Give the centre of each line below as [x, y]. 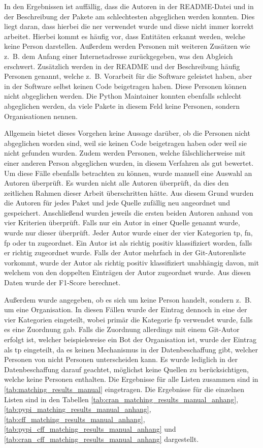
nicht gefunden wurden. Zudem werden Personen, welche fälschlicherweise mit [125, 153]
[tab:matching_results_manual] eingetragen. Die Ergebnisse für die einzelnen [124, 389]
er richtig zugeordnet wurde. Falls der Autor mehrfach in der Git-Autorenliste [125, 252]
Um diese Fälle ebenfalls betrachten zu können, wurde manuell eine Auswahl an [128, 173]
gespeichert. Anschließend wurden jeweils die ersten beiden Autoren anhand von [129, 212]
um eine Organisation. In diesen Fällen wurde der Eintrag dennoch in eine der [126, 309]
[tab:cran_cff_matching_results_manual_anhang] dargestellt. [102, 439]
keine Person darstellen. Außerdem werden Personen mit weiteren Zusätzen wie [127, 46]
